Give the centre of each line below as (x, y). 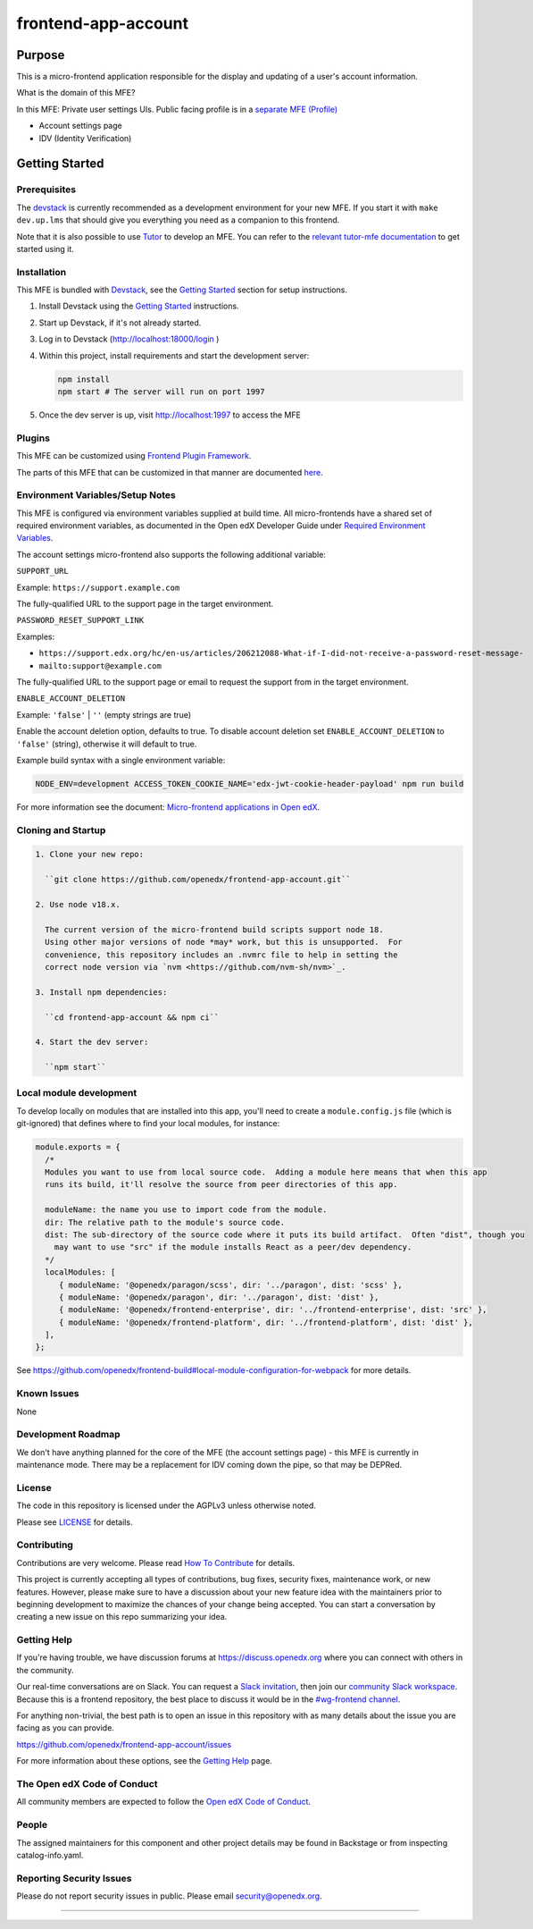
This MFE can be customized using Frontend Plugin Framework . (134, 456)
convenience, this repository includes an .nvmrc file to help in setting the (221, 955)
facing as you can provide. (66, 1728)
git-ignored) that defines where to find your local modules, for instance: (148, 1124)
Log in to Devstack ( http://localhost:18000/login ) (129, 339)
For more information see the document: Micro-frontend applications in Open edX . (168, 807)
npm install (84, 379)
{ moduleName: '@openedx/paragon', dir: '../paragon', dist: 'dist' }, (219, 1297)
